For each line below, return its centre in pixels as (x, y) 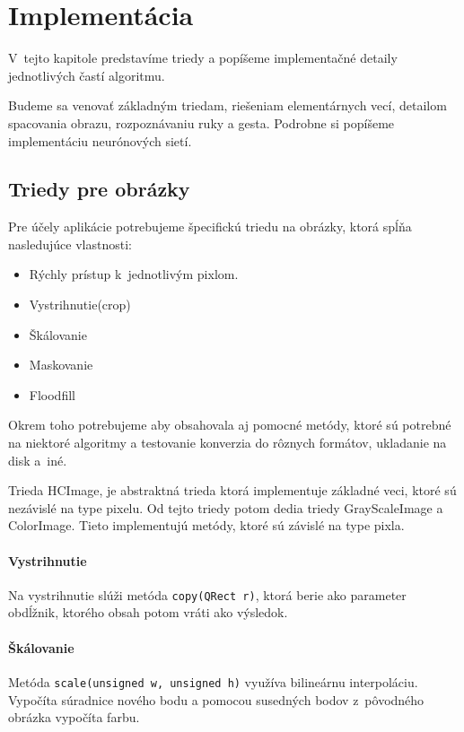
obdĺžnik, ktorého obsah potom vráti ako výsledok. (148, 612)
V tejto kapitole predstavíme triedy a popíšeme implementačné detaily (203, 58)
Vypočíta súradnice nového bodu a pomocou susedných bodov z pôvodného (216, 699)
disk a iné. (38, 460)
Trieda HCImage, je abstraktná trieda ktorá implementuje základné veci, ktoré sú (232, 490)
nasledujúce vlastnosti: (70, 244)
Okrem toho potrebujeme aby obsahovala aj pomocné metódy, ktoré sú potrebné (230, 425)
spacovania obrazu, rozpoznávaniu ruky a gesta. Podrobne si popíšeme (201, 122)
